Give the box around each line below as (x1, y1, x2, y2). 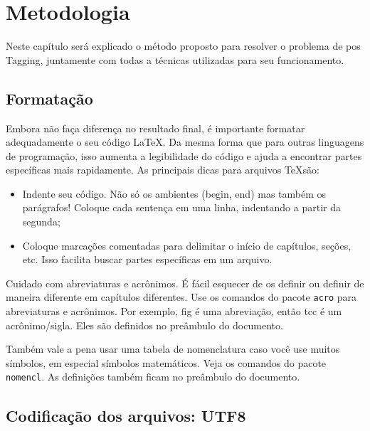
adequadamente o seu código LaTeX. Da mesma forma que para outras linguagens (6, 134, 364, 149)
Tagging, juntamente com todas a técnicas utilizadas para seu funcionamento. (6, 52, 344, 67)
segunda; (22, 214, 60, 229)
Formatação (6, 87, 93, 109)
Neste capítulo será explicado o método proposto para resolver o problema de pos (6, 38, 361, 53)
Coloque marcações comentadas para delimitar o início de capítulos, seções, (22, 238, 351, 252)
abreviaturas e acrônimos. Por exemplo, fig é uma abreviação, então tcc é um (6, 304, 342, 319)
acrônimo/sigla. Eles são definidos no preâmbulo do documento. (6, 317, 283, 332)
